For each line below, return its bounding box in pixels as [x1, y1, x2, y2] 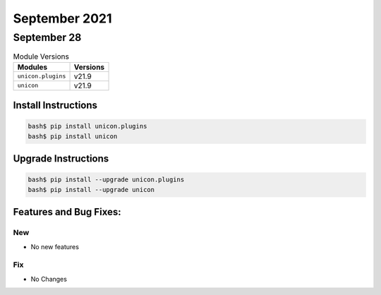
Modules [17, 62, 48, 72]
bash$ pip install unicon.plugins [28, 122, 147, 131]
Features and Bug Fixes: [13, 206, 121, 218]
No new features [30, 242, 79, 251]
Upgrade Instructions [13, 152, 109, 165]
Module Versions [13, 52, 70, 61]
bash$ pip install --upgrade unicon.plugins [28, 176, 185, 183]
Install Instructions [13, 100, 98, 112]
